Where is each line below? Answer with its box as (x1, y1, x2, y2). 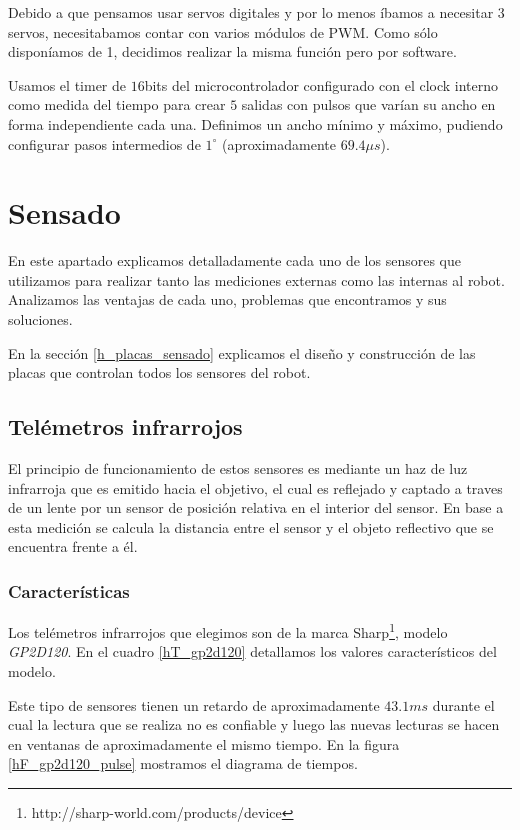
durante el (432, 694, 495, 715)
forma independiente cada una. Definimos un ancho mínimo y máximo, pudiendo (8, 113, 503, 134)
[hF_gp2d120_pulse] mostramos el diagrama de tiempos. (8, 753, 358, 774)
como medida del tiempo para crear (8, 94, 226, 115)
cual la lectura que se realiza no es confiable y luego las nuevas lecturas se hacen (8, 714, 500, 735)
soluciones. (8, 309, 73, 330)
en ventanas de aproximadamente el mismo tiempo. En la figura (8, 733, 400, 754)
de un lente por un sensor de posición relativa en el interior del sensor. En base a (8, 497, 504, 518)
